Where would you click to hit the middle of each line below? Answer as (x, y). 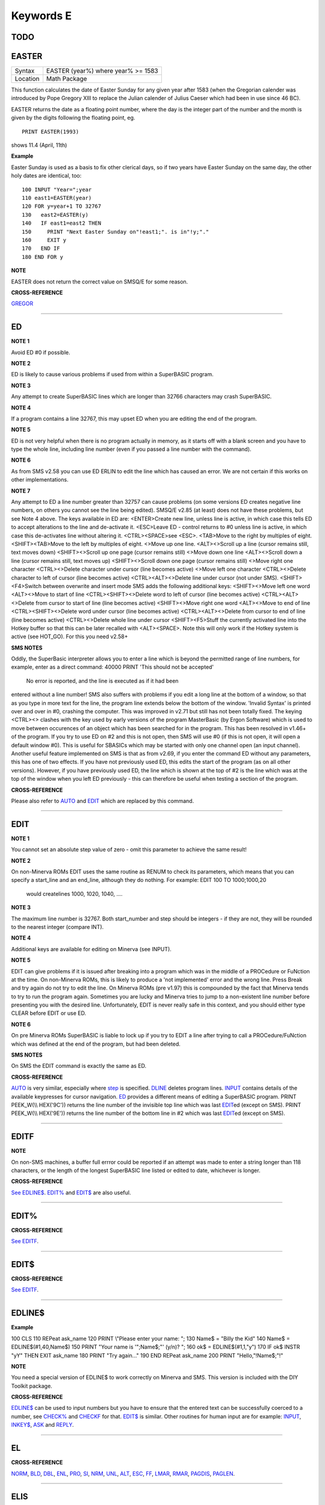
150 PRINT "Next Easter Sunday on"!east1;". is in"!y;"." (116, 231)
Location (27, 79)
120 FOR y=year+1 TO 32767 (62, 206)
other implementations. (40, 480)
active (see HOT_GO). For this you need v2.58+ (70, 637)
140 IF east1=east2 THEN (62, 223)
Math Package (67, 79)
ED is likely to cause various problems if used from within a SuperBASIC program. (112, 374)
